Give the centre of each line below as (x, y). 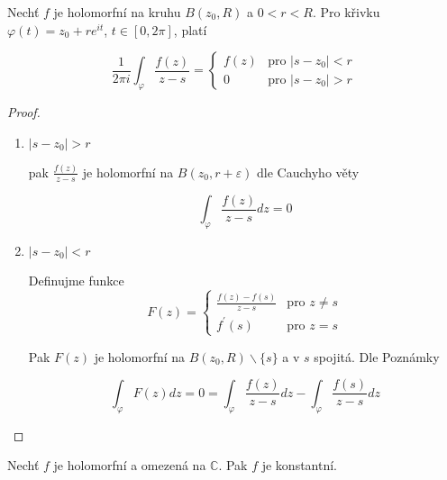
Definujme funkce (76, 280)
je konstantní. (300, 465)
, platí (190, 29)
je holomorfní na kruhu (117, 12)
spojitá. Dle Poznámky (377, 356)
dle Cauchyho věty (308, 172)
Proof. (24, 111)
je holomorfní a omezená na (130, 465)
